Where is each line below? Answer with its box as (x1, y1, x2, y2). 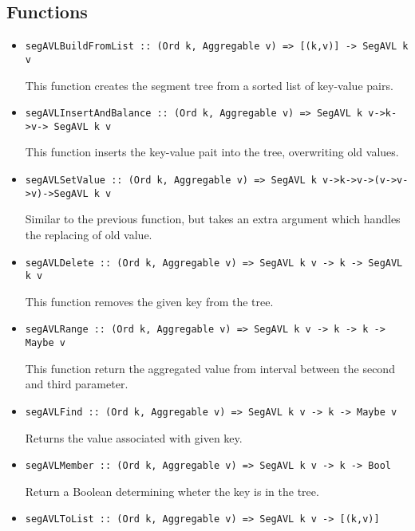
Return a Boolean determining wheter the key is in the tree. (25, 482, 319, 499)
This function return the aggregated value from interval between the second (25, 360, 395, 376)
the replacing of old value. (25, 226, 152, 242)
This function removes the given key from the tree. (25, 293, 274, 309)
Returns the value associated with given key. (25, 429, 243, 446)
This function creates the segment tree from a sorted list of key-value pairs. (25, 77, 393, 93)
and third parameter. (25, 376, 128, 392)
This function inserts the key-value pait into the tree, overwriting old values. (25, 144, 399, 160)
